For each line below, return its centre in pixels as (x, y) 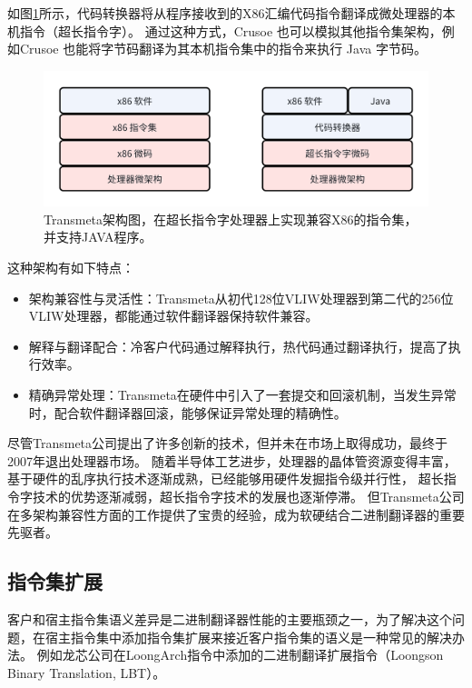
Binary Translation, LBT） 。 (87, 672)
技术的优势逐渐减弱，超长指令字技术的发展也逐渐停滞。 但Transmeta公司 (248, 496)
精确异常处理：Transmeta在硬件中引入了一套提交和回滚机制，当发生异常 (242, 394)
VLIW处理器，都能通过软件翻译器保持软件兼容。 (173, 316)
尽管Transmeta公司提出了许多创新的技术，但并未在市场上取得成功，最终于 (228, 443)
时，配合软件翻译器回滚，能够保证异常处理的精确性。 (187, 412)
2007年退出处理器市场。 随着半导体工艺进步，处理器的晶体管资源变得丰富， (232, 460)
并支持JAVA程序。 (98, 237)
